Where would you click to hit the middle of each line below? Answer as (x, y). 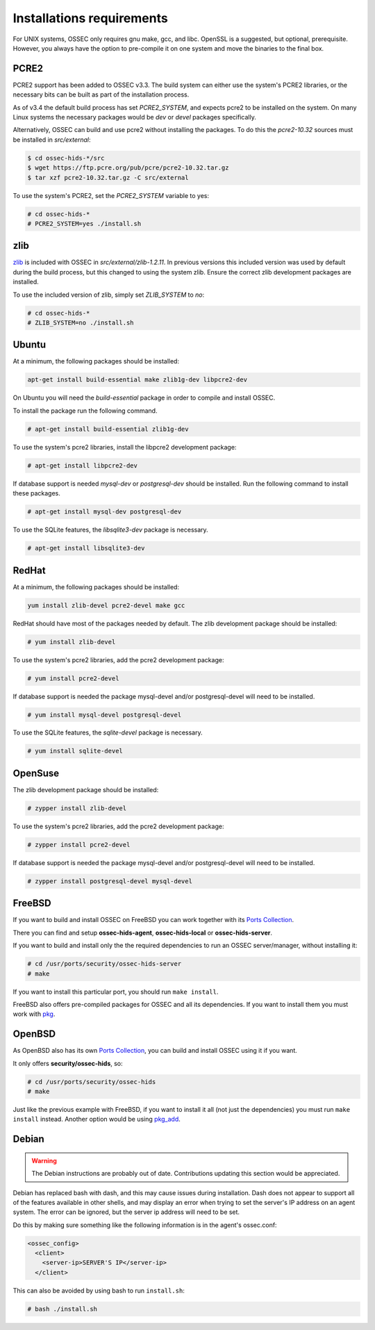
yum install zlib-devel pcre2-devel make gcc (106, 605)
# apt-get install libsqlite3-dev (86, 548)
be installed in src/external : (52, 140)
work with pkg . (34, 1014)
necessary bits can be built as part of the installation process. (101, 95)
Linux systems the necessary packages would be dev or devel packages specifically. (134, 117)
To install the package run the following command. (85, 411)
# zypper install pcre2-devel (79, 845)
